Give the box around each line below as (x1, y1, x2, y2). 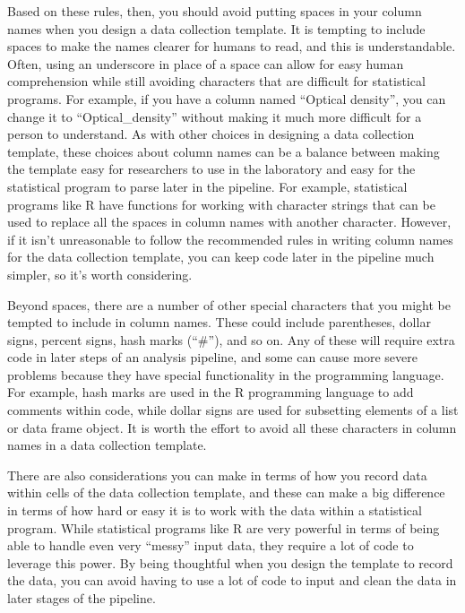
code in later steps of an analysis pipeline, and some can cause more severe (7, 348, 418, 367)
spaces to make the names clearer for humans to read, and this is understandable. (7, 37, 456, 56)
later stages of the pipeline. (7, 589, 156, 607)
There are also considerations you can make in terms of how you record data (7, 465, 427, 484)
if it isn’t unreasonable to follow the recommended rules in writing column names (7, 229, 453, 248)
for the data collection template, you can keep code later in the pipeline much (7, 247, 435, 266)
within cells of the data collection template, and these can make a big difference (7, 483, 445, 502)
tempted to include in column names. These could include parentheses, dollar (7, 313, 431, 332)
